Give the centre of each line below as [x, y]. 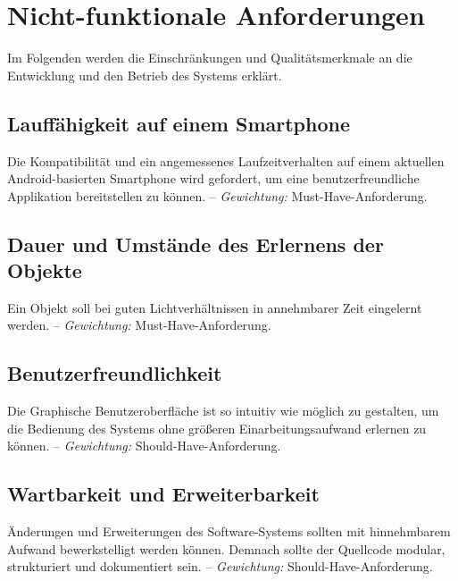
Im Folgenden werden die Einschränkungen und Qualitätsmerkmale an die [210, 58]
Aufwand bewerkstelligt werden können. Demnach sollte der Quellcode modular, [226, 548]
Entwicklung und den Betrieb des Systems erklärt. [145, 75]
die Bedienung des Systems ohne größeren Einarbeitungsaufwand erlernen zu [217, 428]
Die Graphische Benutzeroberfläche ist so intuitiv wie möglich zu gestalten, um [223, 411]
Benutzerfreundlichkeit [115, 373]
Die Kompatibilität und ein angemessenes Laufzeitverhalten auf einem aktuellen [226, 160]
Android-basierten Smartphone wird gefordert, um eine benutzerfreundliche [213, 178]
